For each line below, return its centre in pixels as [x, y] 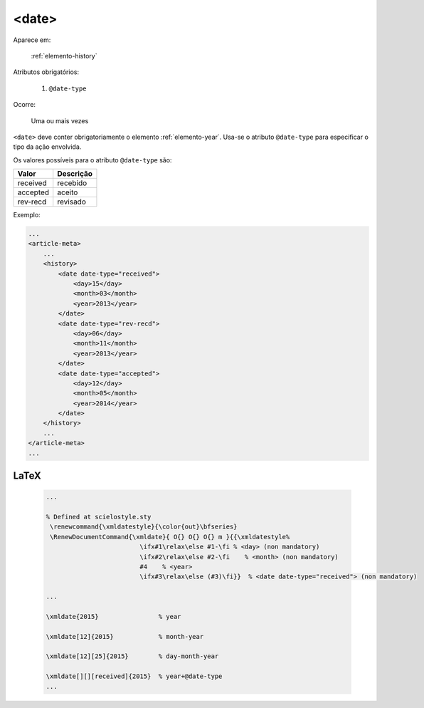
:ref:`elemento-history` [64, 56]
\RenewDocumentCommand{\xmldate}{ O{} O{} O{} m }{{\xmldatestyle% [170, 537]
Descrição [75, 174]
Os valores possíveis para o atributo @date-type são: [92, 160]
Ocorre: [24, 105]
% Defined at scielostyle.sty [99, 517]
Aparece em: [32, 40]
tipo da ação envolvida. [47, 147]
